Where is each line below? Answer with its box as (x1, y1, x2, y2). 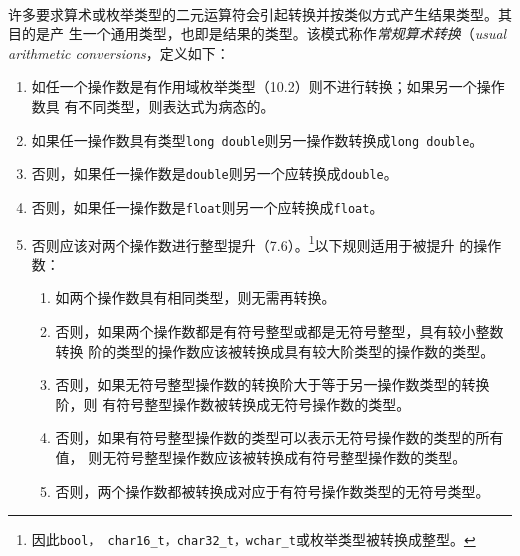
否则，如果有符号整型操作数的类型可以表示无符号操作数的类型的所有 (55, 427, 504, 448)
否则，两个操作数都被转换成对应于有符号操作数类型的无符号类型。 (55, 480, 490, 501)
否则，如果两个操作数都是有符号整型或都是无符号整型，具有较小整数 (55, 320, 504, 341)
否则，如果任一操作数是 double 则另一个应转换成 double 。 (31, 163, 398, 184)
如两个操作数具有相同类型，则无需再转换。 (55, 287, 336, 308)
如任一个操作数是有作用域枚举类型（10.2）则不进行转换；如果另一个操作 (31, 76, 505, 97)
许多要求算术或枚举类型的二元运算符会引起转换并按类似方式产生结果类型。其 (8, 3, 512, 24)
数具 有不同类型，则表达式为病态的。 (31, 95, 275, 116)
